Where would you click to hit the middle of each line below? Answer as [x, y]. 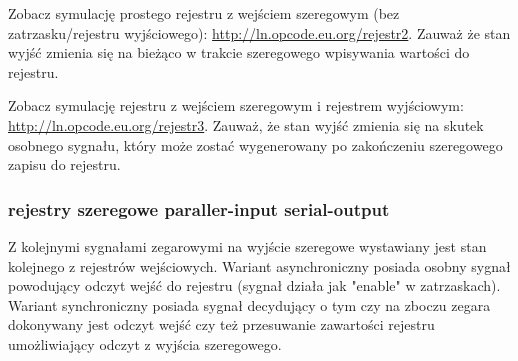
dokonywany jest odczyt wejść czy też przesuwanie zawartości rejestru [221, 324]
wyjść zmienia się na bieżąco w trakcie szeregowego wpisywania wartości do [239, 52]
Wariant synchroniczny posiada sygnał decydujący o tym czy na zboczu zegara [249, 304]
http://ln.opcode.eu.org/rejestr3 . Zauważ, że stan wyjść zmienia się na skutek [246, 124]
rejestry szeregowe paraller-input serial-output [199, 208]
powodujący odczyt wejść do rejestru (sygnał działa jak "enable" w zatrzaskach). [254, 285]
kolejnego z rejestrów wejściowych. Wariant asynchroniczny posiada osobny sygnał [259, 265]
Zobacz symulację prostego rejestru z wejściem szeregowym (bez [204, 13]
